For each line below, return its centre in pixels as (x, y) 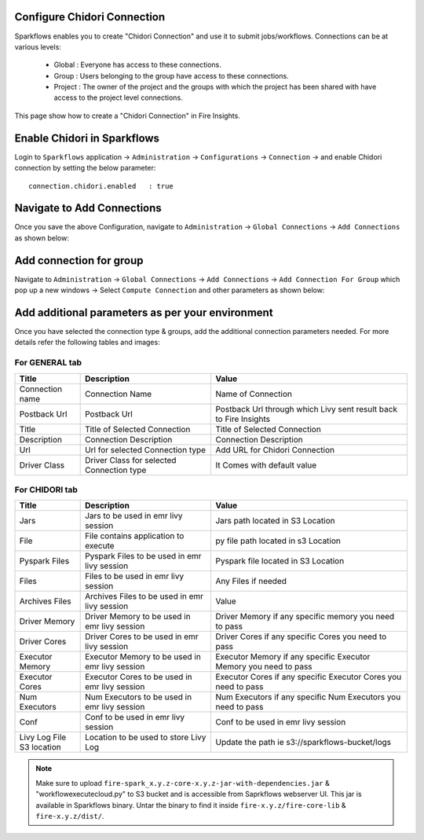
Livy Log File (43, 737)
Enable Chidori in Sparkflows (87, 138)
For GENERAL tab (48, 363)
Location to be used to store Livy (146, 737)
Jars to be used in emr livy (134, 516)
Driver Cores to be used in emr (142, 636)
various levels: (38, 46)
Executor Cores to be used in (139, 677)
